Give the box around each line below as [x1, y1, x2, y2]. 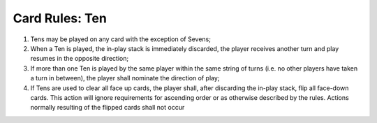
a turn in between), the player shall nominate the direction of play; [30, 74, 220, 82]
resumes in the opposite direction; [30, 55, 129, 63]
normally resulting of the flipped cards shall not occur [30, 103, 185, 112]
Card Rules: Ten [13, 10, 108, 26]
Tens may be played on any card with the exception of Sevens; [30, 35, 211, 43]
